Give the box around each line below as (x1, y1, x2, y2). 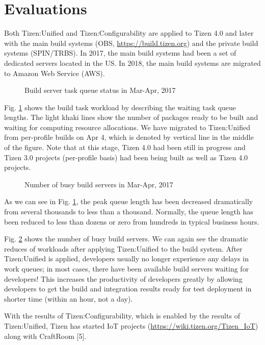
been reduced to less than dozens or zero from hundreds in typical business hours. (4, 216, 259, 227)
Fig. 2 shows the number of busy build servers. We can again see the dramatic (4, 233, 248, 244)
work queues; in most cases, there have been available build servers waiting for (4, 263, 249, 274)
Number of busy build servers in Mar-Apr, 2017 (24, 179, 173, 189)
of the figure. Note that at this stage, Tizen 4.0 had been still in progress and (4, 142, 246, 153)
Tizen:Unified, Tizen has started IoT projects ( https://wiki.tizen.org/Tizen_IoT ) (4, 320, 258, 331)
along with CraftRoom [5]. (4, 330, 87, 341)
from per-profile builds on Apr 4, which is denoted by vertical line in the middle (4, 132, 254, 142)
